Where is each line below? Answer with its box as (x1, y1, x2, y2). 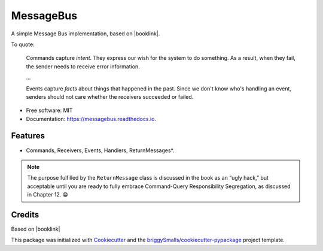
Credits (11, 210, 39, 220)
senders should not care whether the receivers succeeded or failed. (26, 93, 194, 100)
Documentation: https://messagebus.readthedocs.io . (26, 115, 157, 122)
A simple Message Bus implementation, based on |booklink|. (11, 30, 160, 37)
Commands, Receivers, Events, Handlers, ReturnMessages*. (26, 147, 175, 154)
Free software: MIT (26, 107, 73, 114)
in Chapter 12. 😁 (27, 191, 69, 198)
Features (11, 131, 45, 141)
